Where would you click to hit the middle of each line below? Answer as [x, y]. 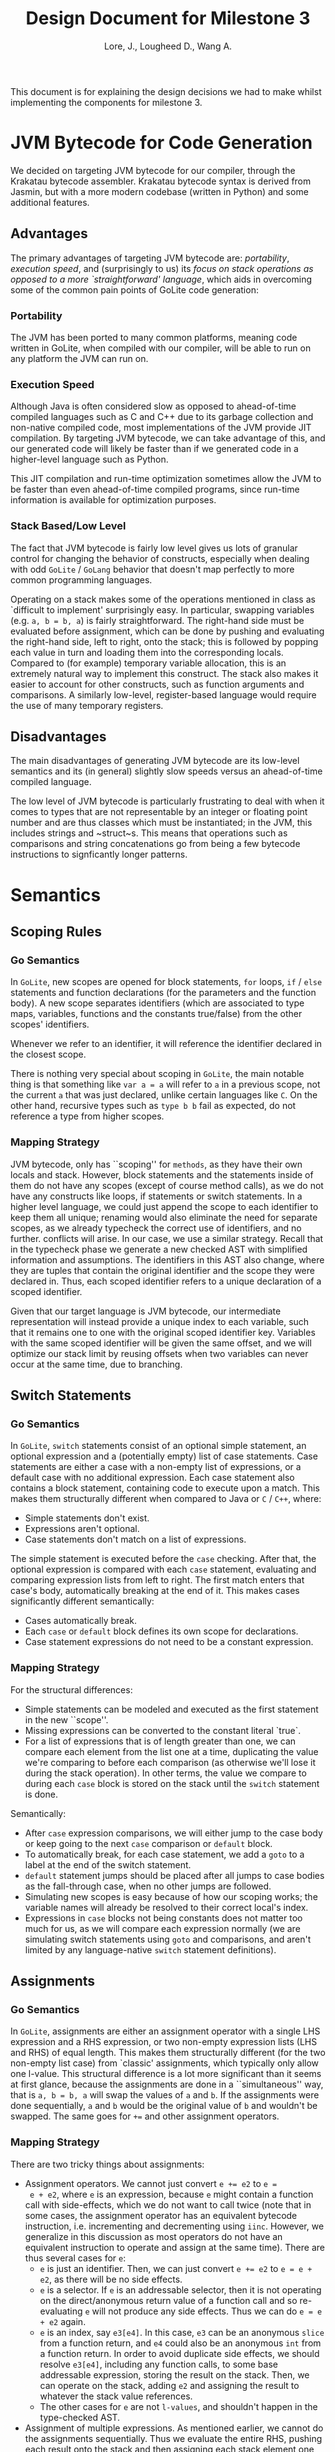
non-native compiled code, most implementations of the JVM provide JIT [161, 428]
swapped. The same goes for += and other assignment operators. [145, 2116]
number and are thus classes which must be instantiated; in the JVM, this [161, 823]
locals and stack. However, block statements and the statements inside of [162, 1174]
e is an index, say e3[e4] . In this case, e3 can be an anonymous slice [182, 2332]
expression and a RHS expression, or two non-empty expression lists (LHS [164, 2042]
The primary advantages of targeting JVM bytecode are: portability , [150, 258]
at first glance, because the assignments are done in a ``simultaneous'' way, [167, 2084]
